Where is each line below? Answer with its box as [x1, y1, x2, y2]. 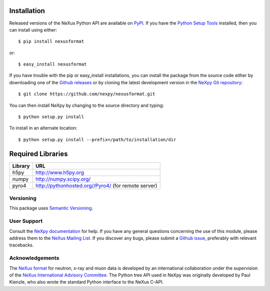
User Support [9, 218, 42, 225]
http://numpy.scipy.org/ [35, 175, 91, 182]
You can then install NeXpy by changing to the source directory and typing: [9, 102, 164, 108]
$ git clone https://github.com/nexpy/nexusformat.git [18, 91, 155, 97]
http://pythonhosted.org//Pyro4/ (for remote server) [35, 182, 157, 189]
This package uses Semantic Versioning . [9, 205, 93, 211]
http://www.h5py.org [35, 169, 84, 176]
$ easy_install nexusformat [18, 62, 87, 67]
